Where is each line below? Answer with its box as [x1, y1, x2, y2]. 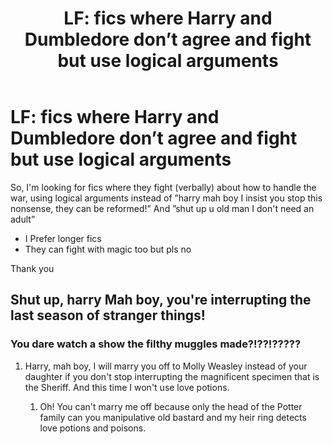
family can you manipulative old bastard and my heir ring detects [39, 411, 307, 423]
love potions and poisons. [39, 422, 147, 434]
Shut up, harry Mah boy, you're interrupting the [10, 292, 312, 309]
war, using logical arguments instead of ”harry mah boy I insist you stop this [10, 192, 323, 204]
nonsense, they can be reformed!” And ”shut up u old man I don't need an [10, 202, 315, 214]
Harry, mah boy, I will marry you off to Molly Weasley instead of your [24, 360, 308, 372]
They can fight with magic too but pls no [24, 243, 192, 255]
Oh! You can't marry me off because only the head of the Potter [39, 400, 303, 412]
